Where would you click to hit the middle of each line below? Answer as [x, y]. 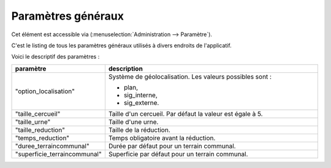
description [126, 69]
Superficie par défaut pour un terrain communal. [178, 154]
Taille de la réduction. [139, 130]
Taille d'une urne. [133, 121]
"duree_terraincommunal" [52, 146]
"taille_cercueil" [38, 113]
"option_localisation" [45, 91]
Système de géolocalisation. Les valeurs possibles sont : [190, 77]
